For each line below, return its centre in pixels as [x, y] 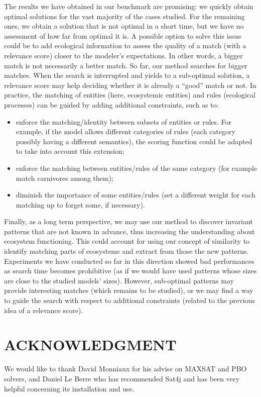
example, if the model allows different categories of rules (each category [125, 131]
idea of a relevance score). [44, 310]
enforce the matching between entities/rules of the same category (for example [137, 168]
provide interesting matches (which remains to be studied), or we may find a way [129, 290]
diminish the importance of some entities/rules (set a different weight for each [136, 195]
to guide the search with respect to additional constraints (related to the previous [129, 300]
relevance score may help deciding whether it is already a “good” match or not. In [130, 85]
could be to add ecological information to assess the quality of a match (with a [125, 45]
